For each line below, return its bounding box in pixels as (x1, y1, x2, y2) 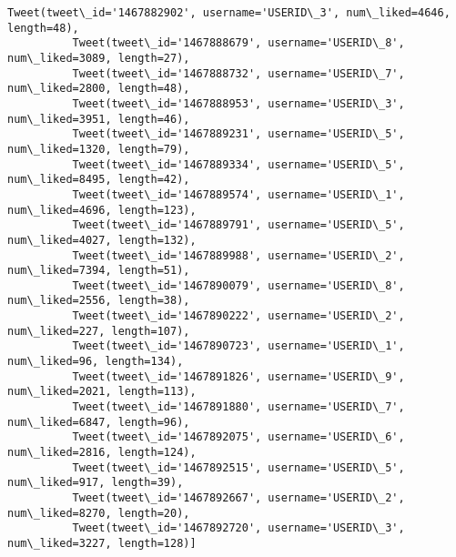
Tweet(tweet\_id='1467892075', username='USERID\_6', (72, 430, 405, 444)
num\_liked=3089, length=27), (7, 51, 190, 65)
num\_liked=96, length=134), (7, 355, 184, 369)
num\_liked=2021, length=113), (7, 385, 197, 399)
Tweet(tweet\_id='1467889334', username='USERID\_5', (72, 157, 405, 171)
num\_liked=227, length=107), (7, 324, 190, 338)
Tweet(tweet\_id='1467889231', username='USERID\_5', (72, 127, 405, 141)
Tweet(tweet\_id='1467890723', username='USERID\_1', (72, 339, 405, 353)
